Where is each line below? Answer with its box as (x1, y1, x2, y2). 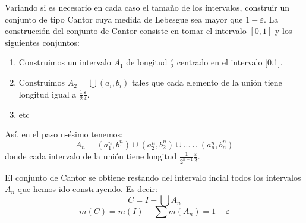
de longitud (126, 56, 168, 68)
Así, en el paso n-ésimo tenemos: (5, 128, 123, 140)
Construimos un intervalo (18, 56, 111, 68)
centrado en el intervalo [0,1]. (176, 56, 283, 68)
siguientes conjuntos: (5, 36, 80, 48)
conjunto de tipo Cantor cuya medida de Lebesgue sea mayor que (5, 12, 243, 25)
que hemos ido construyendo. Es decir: (17, 183, 157, 195)
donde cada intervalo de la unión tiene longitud (5, 149, 177, 162)
